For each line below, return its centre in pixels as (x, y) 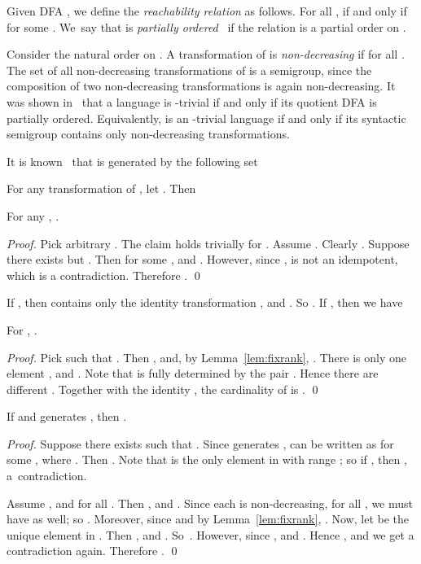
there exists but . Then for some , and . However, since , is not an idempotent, (202, 259)
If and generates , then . (67, 416)
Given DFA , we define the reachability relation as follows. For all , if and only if (207, 11)
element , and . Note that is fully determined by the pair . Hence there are (193, 373)
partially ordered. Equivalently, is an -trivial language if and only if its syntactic (206, 118)
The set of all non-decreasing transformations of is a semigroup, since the (189, 70)
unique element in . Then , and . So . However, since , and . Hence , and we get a (210, 534)
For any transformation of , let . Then (101, 188)
